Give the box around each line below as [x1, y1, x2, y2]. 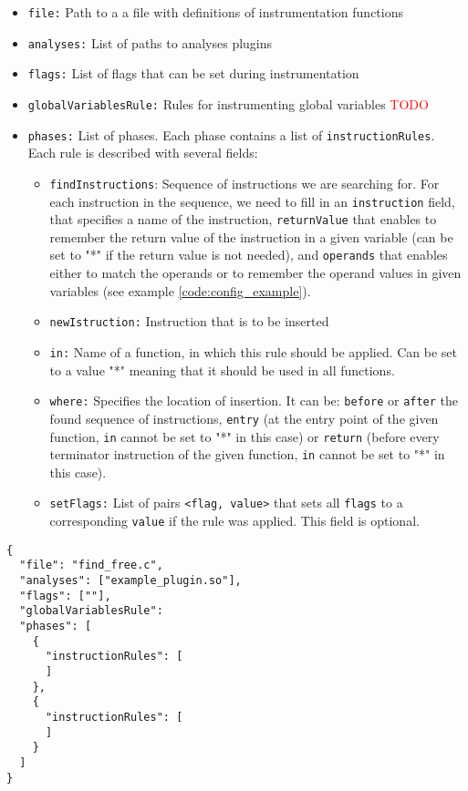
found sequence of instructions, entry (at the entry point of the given [49, 408, 439, 427]
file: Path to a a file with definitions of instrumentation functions [27, 3, 403, 21]
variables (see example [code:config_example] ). [49, 281, 311, 300]
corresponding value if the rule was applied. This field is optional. [49, 511, 420, 530]
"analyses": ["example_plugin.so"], [19, 574, 242, 588]
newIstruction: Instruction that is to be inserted [49, 312, 329, 331]
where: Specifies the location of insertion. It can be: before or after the [49, 391, 459, 410]
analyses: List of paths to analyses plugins [27, 33, 273, 52]
